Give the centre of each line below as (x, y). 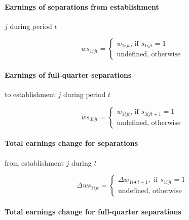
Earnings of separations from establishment (82, 6)
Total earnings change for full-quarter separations (93, 211)
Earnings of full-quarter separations (68, 74)
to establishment (30, 94)
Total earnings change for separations (71, 143)
